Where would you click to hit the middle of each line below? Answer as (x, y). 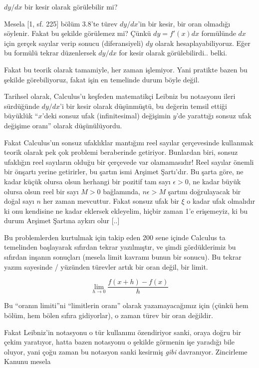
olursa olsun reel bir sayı (41, 191)
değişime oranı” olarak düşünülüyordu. (63, 125)
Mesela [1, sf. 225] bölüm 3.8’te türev (61, 23)
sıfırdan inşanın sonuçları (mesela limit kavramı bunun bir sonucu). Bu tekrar (123, 257)
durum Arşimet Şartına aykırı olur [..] (62, 220)
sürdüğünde (22, 106)
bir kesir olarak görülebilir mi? (71, 6)
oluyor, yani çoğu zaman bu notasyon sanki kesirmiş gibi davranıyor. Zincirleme (126, 351)
